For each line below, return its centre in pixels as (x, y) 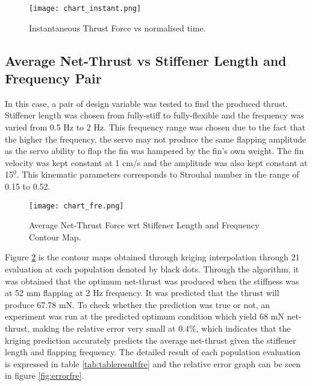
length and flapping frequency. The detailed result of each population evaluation (153, 352)
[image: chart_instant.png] (85, 8)
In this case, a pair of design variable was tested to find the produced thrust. (147, 103)
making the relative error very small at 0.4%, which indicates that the (162, 328)
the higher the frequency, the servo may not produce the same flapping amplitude (156, 139)
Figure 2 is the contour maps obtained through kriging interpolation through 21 (152, 257)
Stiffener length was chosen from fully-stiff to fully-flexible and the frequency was (154, 115)
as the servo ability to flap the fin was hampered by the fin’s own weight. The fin (154, 151)
